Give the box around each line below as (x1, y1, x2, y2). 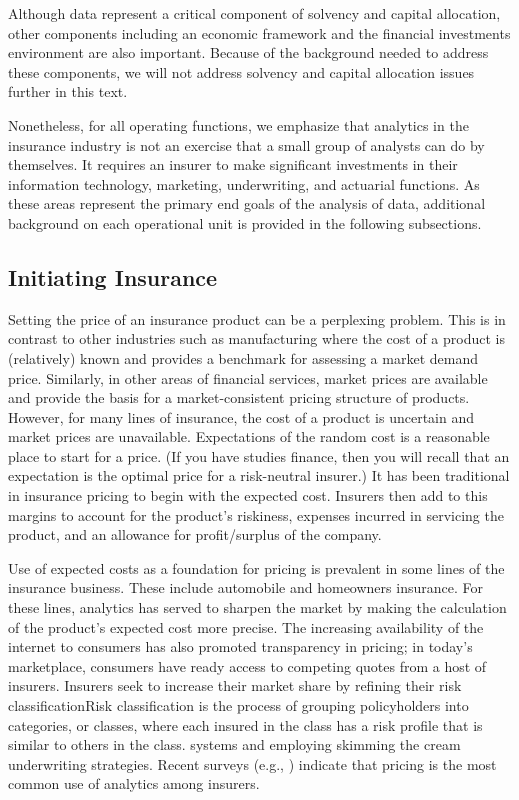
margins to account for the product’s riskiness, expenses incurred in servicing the (8, 504, 504, 525)
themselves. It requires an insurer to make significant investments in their (8, 154, 458, 175)
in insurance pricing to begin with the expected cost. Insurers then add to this (8, 485, 488, 506)
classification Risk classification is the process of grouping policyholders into (8, 695, 469, 716)
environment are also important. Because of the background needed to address (8, 42, 489, 63)
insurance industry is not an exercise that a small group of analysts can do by (8, 134, 485, 155)
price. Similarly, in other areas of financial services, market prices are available (8, 367, 488, 388)
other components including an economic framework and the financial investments (8, 22, 511, 43)
